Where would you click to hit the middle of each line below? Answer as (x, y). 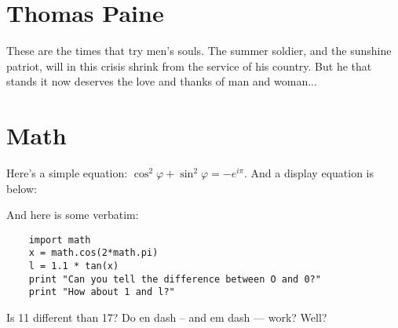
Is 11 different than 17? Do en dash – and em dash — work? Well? (167, 317)
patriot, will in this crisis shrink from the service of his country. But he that (189, 66)
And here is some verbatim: (73, 215)
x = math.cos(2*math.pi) (93, 253)
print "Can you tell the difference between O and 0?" (175, 279)
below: (22, 188)
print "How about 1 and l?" (102, 292)
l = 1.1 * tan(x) (74, 266)
